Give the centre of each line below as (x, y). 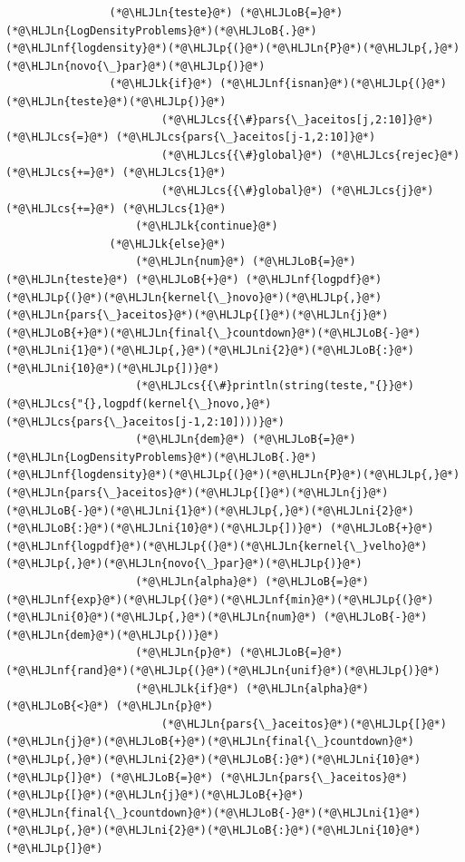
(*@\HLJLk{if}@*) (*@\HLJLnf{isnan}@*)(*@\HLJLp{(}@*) (278, 84)
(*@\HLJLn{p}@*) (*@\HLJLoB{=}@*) (239, 653)
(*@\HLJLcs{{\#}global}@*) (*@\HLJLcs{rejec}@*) (310, 155)
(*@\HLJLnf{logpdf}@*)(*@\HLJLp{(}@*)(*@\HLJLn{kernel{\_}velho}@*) (217, 546)
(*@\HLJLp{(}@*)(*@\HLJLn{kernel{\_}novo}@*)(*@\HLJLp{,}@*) (194, 297)
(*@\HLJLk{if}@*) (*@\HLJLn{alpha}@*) (252, 688)
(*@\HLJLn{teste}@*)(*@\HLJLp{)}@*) (116, 101)
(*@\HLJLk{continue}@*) (207, 226)
